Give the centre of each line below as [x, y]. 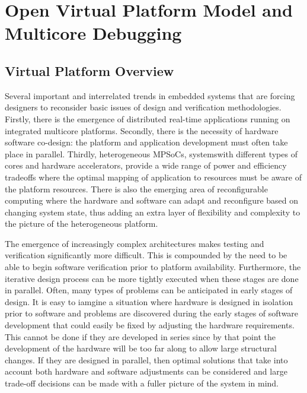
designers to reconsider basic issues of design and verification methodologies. [143, 107]
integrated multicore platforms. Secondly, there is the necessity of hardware [142, 130]
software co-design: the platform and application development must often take [146, 142]
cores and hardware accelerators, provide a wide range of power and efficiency [146, 165]
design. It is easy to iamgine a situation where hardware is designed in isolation [149, 301]
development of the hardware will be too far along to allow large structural [141, 348]
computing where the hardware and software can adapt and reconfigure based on [152, 200]
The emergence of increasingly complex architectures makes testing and [135, 243]
